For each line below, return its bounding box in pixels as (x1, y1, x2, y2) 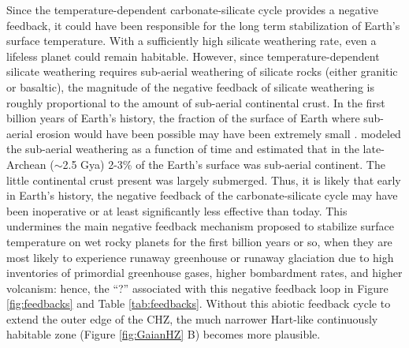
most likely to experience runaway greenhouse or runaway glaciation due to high (6, 249, 394, 265)
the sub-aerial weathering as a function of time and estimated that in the (6, 140, 359, 157)
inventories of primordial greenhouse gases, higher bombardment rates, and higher (6, 264, 403, 281)
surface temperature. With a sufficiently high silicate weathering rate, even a (6, 32, 377, 49)
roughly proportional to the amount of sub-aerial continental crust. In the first (6, 94, 385, 110)
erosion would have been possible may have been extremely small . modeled (36, 125, 401, 141)
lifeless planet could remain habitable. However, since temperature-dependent (6, 47, 380, 64)
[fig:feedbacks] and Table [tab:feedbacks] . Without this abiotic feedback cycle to (6, 295, 391, 312)
